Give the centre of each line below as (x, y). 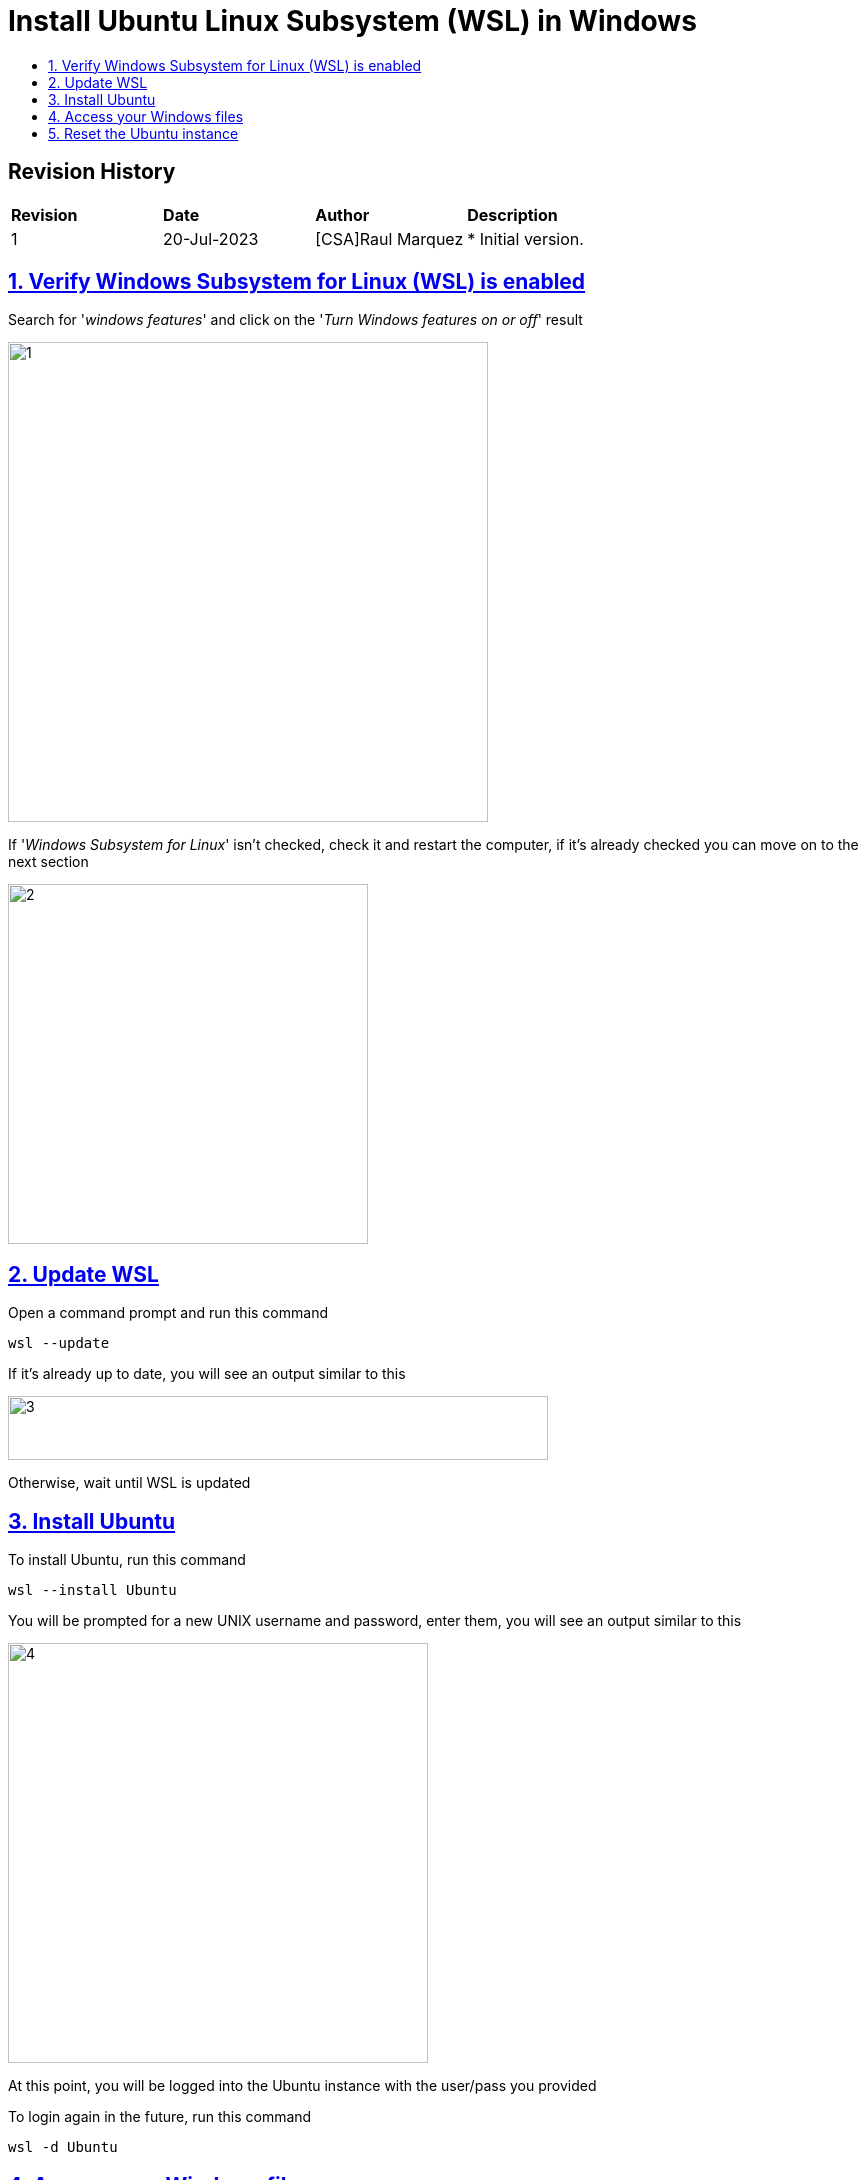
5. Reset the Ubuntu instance (143, 133)
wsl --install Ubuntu (92, 1590)
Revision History (92, 172)
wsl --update (59, 1343)
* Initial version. (525, 238)
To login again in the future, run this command (160, 2117)
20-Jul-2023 (211, 238)
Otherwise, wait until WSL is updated (129, 1483)
